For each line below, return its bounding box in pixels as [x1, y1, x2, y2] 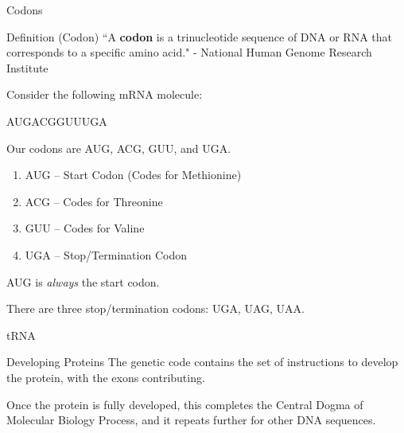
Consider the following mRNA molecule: [6, 86, 203, 103]
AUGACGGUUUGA [6, 112, 107, 129]
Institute [6, 59, 49, 76]
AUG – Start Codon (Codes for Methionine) [25, 166, 242, 183]
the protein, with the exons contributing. [6, 369, 205, 385]
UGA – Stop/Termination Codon [25, 246, 187, 263]
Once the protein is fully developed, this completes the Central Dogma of [6, 396, 363, 412]
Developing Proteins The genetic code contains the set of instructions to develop [6, 353, 398, 370]
